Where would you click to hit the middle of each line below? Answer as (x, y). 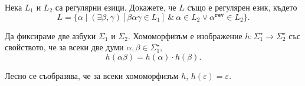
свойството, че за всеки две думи (64, 47)
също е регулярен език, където (242, 7)
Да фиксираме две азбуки (50, 35)
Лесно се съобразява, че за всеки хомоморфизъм (92, 75)
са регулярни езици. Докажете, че (116, 7)
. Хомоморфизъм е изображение (185, 35)
